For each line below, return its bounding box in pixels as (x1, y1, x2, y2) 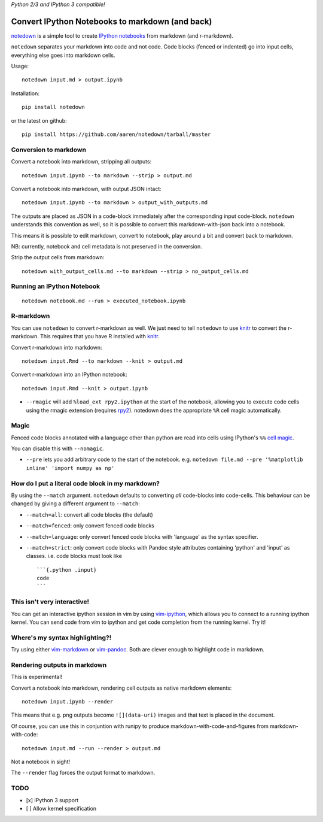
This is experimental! (11, 674, 63, 681)
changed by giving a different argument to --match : (11, 500, 140, 507)
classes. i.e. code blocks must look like (26, 553, 123, 560)
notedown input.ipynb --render (22, 698, 114, 705)
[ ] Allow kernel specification (26, 805, 97, 812)
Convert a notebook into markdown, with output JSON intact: (11, 185, 161, 192)
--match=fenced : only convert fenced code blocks (26, 522, 155, 529)
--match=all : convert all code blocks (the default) (26, 511, 154, 518)
